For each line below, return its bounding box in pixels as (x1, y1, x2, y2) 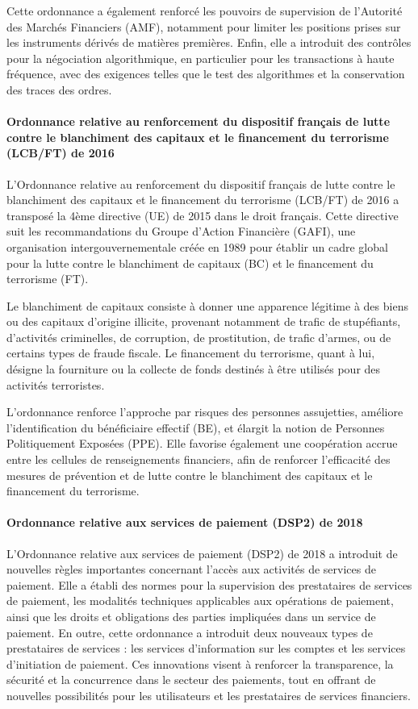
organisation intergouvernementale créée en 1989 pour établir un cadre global (6, 238, 388, 255)
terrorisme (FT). (6, 270, 89, 287)
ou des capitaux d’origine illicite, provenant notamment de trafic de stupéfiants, (6, 313, 401, 330)
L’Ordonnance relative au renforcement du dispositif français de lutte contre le (6, 175, 395, 192)
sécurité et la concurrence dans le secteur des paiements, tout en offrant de (6, 671, 376, 688)
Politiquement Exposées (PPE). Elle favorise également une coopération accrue (6, 435, 398, 452)
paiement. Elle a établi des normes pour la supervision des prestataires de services (6, 576, 412, 593)
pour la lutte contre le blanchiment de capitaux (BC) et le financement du (6, 254, 374, 271)
